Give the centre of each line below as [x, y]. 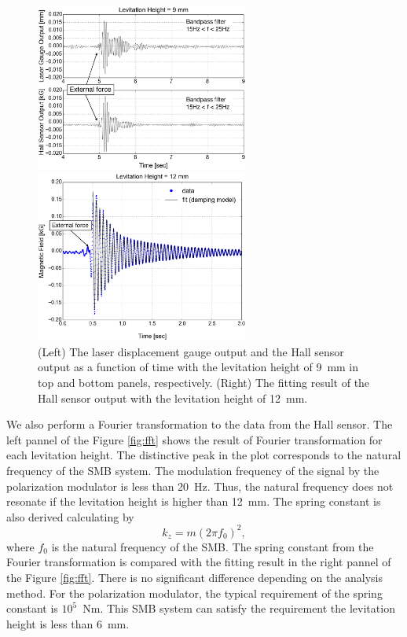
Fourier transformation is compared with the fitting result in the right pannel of [199, 562]
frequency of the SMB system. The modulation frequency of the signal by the [193, 470]
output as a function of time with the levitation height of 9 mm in [198, 367]
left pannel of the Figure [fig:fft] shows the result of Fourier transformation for [194, 439]
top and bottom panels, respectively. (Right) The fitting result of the [204, 382]
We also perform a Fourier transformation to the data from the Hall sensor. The [200, 424]
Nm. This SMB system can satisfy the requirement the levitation [239, 608]
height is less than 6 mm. [68, 623]
